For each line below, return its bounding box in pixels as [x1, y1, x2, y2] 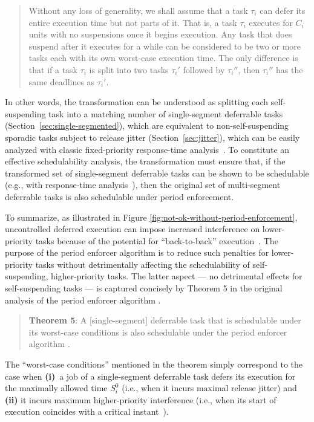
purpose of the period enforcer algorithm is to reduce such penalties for [5, 246, 269, 259]
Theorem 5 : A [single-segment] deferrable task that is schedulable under [28, 314, 301, 326]
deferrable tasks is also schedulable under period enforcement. [5, 190, 234, 203]
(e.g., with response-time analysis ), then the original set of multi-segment [5, 178, 281, 191]
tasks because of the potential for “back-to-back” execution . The [35, 234, 278, 247]
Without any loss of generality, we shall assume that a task [28, 4, 248, 16]
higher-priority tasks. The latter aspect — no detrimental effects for [51, 270, 303, 282]
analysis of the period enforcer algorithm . [5, 293, 161, 306]
